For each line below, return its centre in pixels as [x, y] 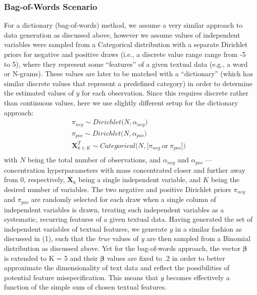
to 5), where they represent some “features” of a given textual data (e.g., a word [126, 64]
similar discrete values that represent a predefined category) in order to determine [128, 83]
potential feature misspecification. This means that [81, 277]
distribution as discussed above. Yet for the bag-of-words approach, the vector [122, 248]
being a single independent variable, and [140, 179]
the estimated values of [39, 93]
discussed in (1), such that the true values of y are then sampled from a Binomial [127, 238]
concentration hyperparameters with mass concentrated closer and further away [125, 170]
